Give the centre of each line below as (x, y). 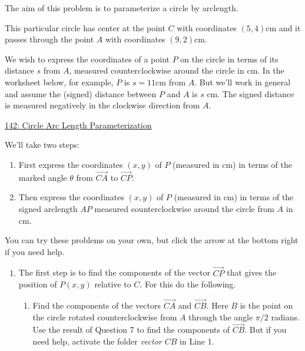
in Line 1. (197, 341)
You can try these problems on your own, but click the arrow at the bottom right (152, 240)
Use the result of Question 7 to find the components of (131, 330)
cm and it (283, 27)
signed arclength (48, 208)
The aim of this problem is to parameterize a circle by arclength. (122, 8)
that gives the (252, 272)
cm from (171, 82)
